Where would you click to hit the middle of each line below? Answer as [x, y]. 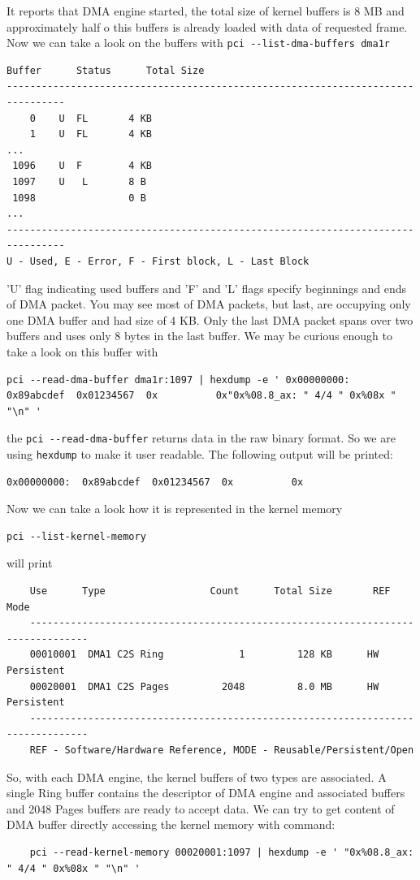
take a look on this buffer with [82, 351]
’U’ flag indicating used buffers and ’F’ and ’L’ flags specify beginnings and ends [207, 288]
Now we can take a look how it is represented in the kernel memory [175, 509]
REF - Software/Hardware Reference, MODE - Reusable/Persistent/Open [222, 750]
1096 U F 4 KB [82, 166]
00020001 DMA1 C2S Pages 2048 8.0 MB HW [204, 686]
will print [30, 563]
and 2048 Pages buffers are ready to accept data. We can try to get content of [201, 808]
